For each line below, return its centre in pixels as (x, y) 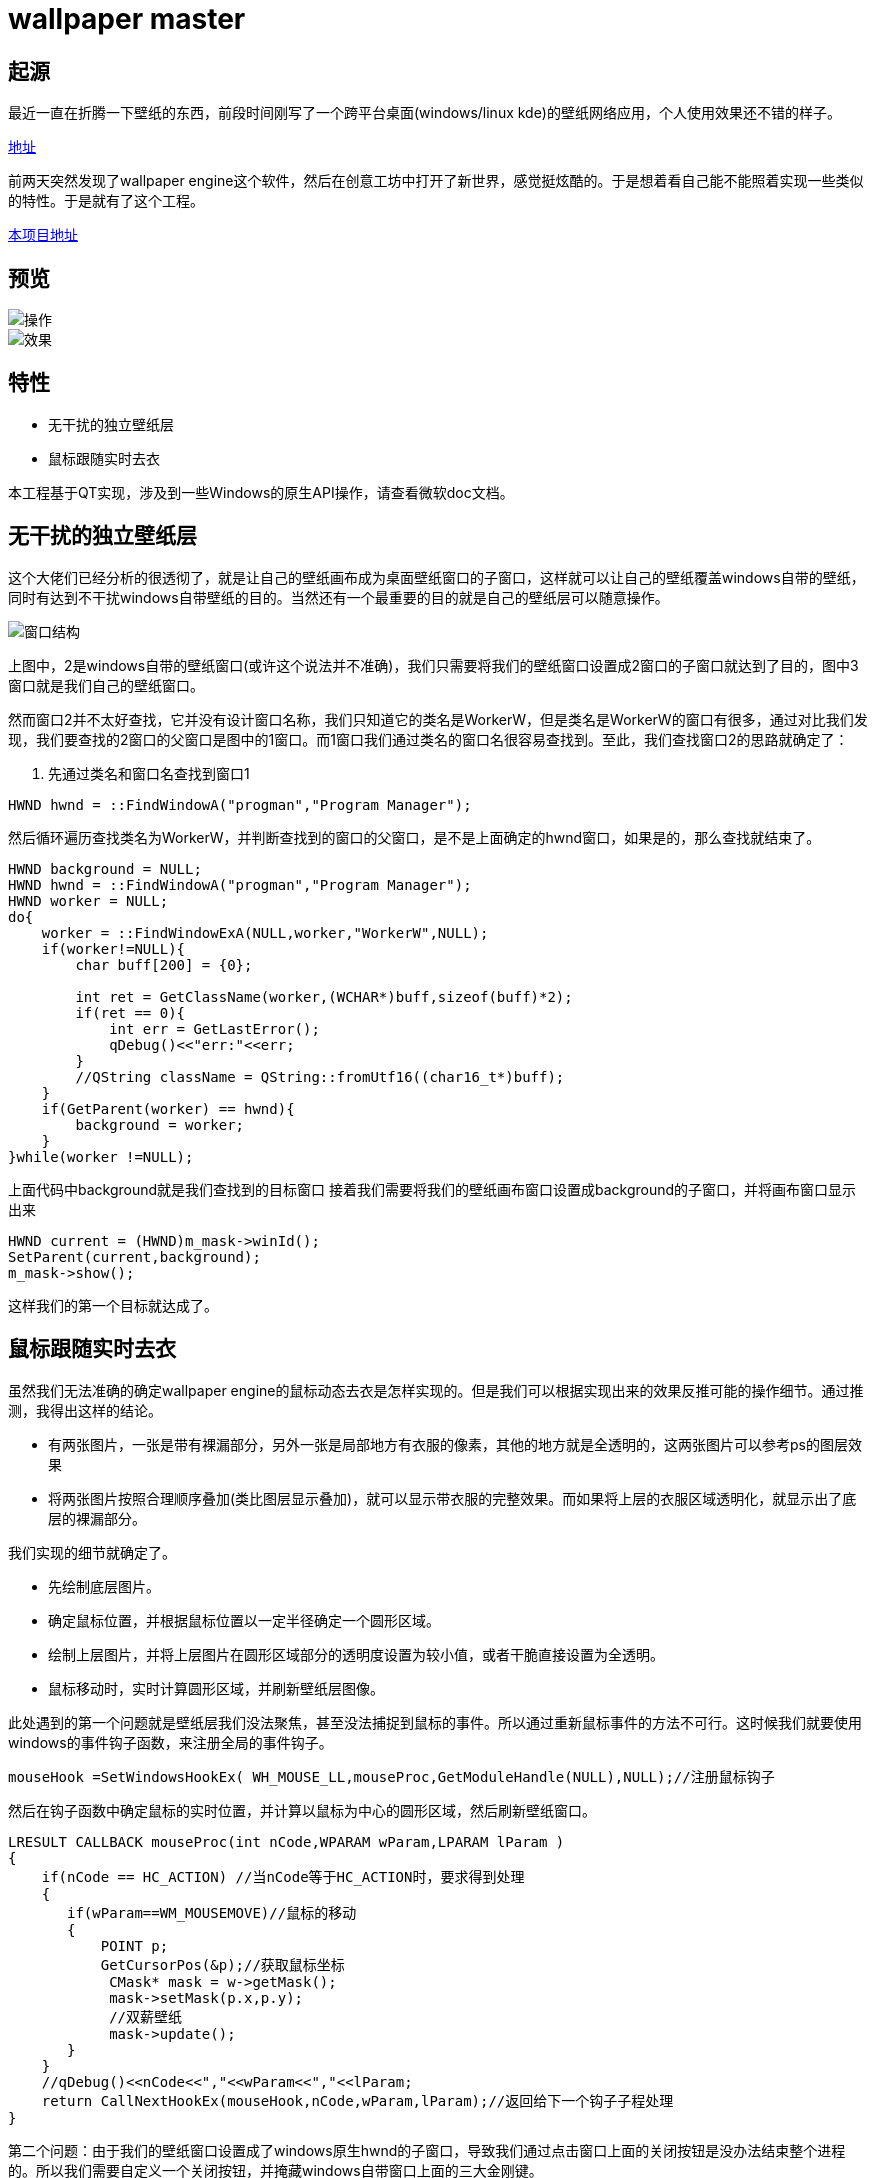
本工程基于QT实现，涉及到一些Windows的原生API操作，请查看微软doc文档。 (261, 492)
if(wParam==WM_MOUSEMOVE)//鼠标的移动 (212, 1912)
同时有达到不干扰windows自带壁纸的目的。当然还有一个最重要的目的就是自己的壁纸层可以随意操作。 (338, 597)
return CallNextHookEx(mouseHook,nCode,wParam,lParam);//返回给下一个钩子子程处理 (357, 2100)
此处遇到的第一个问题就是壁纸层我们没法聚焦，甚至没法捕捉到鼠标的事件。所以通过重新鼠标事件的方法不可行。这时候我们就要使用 (435, 1722)
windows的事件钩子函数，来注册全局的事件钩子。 (170, 1742)
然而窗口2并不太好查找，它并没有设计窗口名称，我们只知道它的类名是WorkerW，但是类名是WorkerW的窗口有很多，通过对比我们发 (438, 719)
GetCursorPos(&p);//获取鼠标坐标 (222, 1964)
